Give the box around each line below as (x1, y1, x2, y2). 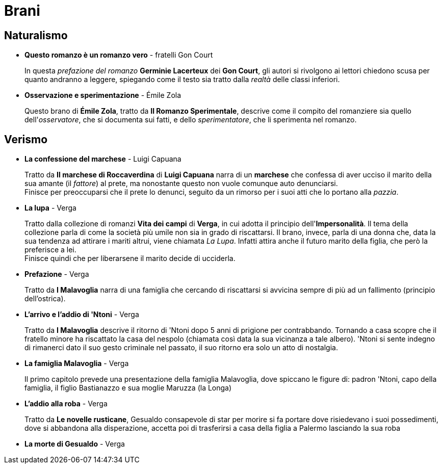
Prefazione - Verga (24, 270, 89, 279)
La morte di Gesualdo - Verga (24, 439, 125, 449)
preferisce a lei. (24, 245, 76, 254)
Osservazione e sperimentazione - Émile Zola (24, 91, 181, 100)
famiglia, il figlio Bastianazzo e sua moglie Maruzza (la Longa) (24, 383, 232, 393)
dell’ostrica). (24, 294, 66, 303)
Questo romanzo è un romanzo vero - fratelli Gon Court (24, 50, 213, 60)
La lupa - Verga (24, 203, 76, 213)
